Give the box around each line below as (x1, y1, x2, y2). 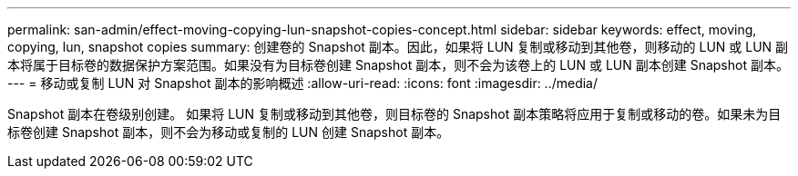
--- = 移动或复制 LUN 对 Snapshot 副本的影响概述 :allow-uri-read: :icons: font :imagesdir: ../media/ (7, 75, 598, 91)
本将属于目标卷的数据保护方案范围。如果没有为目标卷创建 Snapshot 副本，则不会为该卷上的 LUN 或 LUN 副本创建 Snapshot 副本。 (7, 57, 789, 73)
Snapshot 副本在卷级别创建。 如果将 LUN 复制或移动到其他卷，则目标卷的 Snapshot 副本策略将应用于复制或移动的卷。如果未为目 (7, 106, 782, 122)
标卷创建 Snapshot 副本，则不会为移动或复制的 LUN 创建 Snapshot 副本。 (7, 124, 450, 140)
